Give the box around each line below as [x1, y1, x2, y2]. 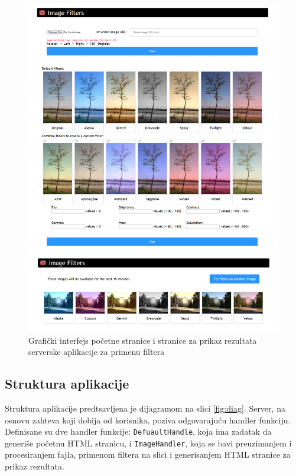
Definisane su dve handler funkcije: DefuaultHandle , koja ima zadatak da [5, 425, 272, 438]
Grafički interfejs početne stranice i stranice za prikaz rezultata [28, 334, 257, 346]
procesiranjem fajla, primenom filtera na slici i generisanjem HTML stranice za [5, 448, 291, 461]
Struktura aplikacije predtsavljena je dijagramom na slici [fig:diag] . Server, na [5, 402, 285, 414]
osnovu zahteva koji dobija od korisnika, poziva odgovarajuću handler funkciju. [5, 413, 291, 426]
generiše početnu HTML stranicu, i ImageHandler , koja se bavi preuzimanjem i [5, 436, 292, 449]
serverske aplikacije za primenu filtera [28, 345, 165, 358]
